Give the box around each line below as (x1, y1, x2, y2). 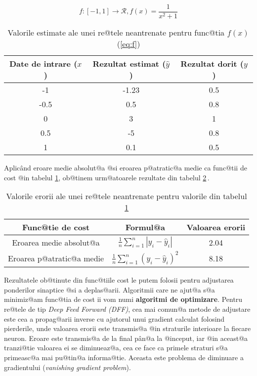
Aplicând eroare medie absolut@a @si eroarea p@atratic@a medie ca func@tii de (4, 163, 247, 173)
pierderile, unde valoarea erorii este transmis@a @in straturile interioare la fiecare (4, 323, 251, 334)
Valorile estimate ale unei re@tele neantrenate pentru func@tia (7, 27, 225, 39)
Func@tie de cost (22, 221, 90, 233)
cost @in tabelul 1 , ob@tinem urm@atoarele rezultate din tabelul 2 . (4, 172, 210, 182)
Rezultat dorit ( (180, 58, 244, 70)
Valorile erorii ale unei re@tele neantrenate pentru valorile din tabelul (6, 190, 247, 202)
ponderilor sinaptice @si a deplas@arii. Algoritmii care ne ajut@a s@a (4, 284, 215, 294)
